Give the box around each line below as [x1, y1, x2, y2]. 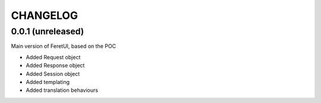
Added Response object [26, 62, 85, 69]
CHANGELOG [11, 9, 78, 22]
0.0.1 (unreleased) [11, 26, 84, 37]
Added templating [26, 78, 70, 85]
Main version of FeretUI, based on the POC [11, 43, 116, 50]
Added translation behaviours [26, 86, 98, 94]
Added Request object [26, 53, 81, 60]
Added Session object [26, 70, 80, 77]
